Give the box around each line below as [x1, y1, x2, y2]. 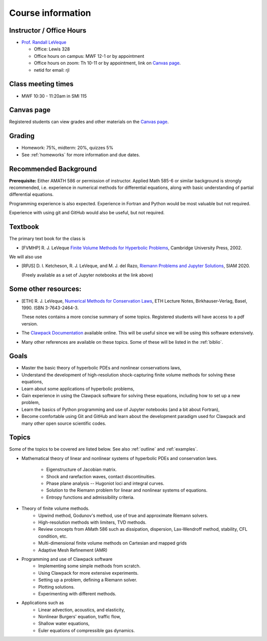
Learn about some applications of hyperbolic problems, [21, 386, 134, 392]
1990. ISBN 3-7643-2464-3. [21, 305, 79, 311]
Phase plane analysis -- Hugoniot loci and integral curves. [46, 480, 165, 487]
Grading [9, 132, 35, 140]
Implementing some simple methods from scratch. [38, 563, 141, 569]
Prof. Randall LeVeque [21, 40, 67, 46]
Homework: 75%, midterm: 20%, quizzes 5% [21, 145, 114, 151]
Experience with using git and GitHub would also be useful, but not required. [9, 210, 165, 216]
